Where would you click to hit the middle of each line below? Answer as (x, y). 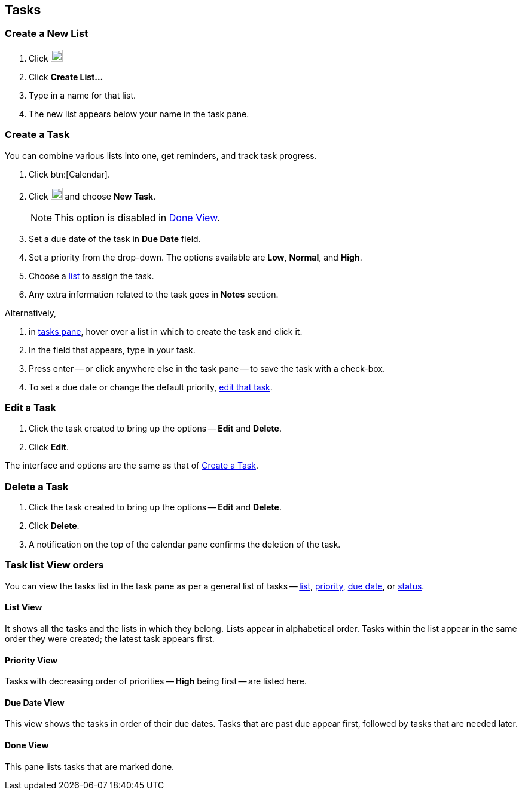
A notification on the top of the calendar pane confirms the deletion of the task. (185, 545)
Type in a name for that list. (82, 95)
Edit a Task (30, 407)
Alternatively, (30, 313)
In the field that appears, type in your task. (112, 350)
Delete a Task (37, 486)
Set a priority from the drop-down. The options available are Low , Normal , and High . (196, 257)
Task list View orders (54, 565)
